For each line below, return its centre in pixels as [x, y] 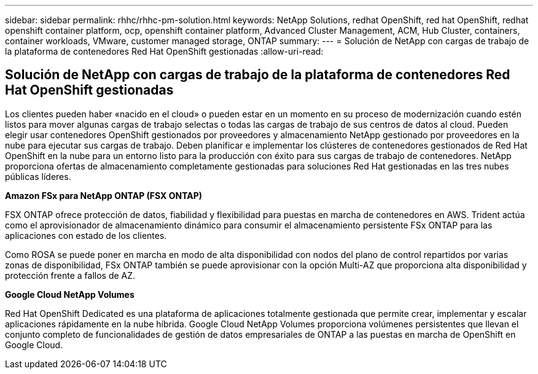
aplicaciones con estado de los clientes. [86, 235]
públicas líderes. [38, 176]
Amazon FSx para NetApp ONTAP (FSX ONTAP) [104, 195]
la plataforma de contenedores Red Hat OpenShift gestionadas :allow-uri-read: [164, 51]
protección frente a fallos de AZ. [70, 275]
